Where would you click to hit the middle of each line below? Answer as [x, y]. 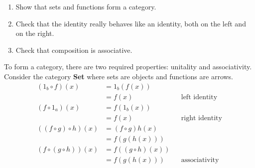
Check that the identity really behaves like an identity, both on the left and [131, 23]
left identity [199, 97]
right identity [201, 118]
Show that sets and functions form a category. [86, 6]
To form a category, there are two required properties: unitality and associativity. [128, 67]
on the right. [35, 33]
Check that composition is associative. [74, 50]
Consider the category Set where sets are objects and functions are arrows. [119, 76]
